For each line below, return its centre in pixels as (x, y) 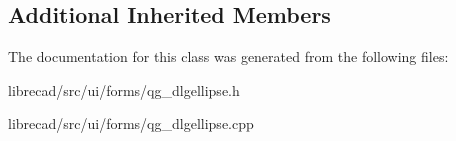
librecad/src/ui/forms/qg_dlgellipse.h (124, 89)
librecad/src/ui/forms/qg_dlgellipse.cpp (131, 123)
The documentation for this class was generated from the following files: (228, 56)
